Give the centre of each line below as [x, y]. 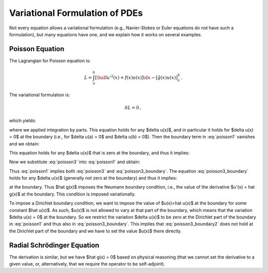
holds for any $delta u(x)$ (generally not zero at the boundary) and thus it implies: [93, 178]
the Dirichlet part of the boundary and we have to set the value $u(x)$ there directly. [96, 231]
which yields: [23, 121]
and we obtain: [24, 143]
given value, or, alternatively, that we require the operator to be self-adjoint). [87, 264]
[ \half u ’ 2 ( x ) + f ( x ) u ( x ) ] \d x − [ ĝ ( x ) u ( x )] [136, 77]
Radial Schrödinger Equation [54, 245]
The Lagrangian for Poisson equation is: [50, 61]
